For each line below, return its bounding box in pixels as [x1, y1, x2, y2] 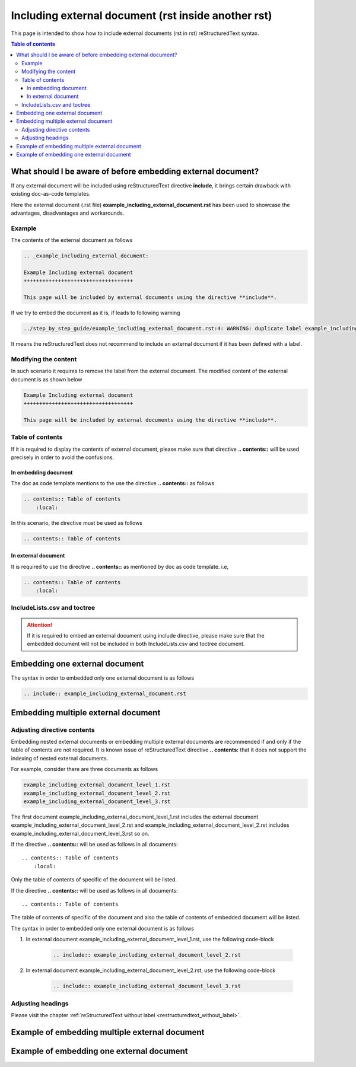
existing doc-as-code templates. [11, 190, 91, 198]
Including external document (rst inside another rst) [11, 9, 272, 22]
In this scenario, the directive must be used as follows [11, 519, 142, 526]
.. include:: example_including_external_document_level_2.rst [53, 952, 241, 958]
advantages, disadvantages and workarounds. [11, 209, 125, 216]
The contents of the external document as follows [11, 237, 133, 244]
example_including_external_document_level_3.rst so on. [11, 830, 150, 837]
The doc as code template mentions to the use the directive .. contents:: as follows [11, 480, 215, 487]
